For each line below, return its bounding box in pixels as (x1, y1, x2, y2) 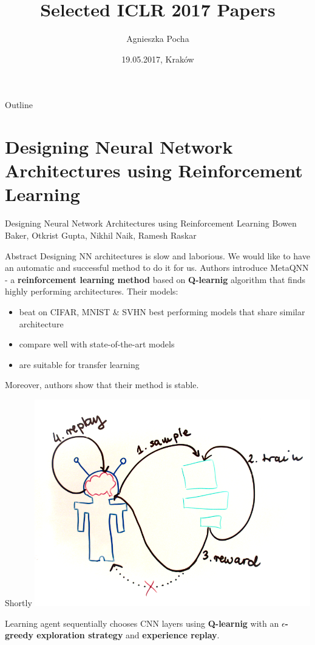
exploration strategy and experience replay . (36, 629, 220, 641)
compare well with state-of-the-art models (19, 338, 175, 350)
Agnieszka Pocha (126, 32, 189, 45)
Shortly (5, 596, 32, 609)
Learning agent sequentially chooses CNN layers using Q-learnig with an (5, 616, 279, 629)
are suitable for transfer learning (19, 358, 140, 370)
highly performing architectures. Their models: (5, 285, 178, 298)
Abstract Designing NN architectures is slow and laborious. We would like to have (5, 249, 310, 262)
